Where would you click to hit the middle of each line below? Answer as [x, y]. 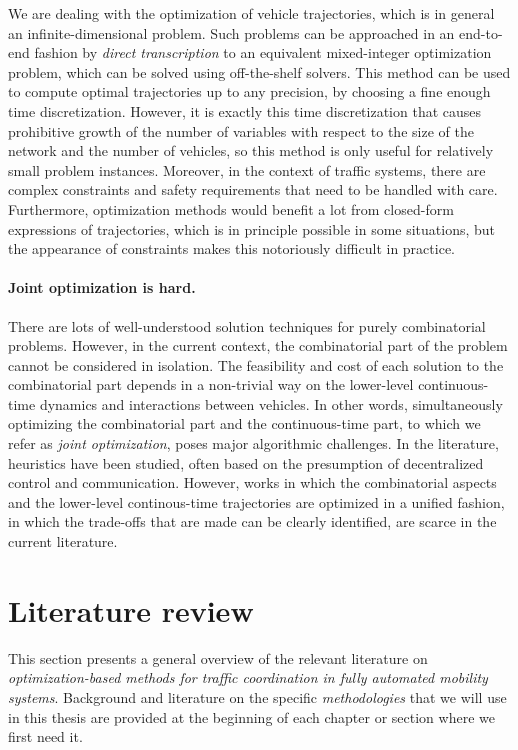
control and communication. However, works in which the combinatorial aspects [252, 482]
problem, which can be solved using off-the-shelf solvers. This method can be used [259, 71]
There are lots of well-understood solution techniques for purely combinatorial [247, 325]
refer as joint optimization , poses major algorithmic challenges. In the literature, [253, 443]
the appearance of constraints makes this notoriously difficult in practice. [231, 248]
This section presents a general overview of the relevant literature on [218, 657]
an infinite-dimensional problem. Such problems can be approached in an [231, 32]
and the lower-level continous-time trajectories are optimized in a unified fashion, [256, 501]
